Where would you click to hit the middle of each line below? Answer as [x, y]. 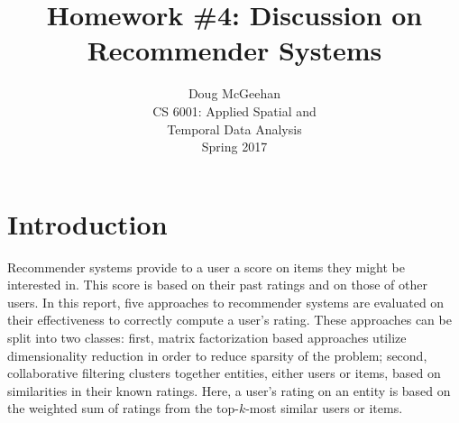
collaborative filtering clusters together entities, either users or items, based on [224, 373]
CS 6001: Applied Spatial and [234, 110]
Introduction [87, 223]
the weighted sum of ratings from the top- [123, 408]
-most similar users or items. [324, 408]
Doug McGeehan [234, 93]
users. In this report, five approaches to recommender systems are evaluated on [226, 302]
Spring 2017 [234, 147]
